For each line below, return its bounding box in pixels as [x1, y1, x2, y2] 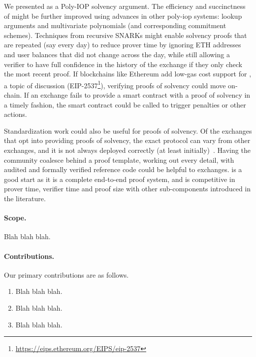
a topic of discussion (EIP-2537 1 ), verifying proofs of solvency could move [4, 78, 226, 90]
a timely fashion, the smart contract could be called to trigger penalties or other [4, 99, 246, 109]
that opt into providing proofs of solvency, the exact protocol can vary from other [4, 135, 251, 145]
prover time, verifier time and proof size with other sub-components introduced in [4, 183, 251, 194]
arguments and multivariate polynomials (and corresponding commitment [4, 20, 226, 31]
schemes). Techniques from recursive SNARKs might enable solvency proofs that [4, 30, 247, 40]
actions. [4, 109, 27, 119]
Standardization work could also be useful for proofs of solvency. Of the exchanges [4, 125, 252, 136]
